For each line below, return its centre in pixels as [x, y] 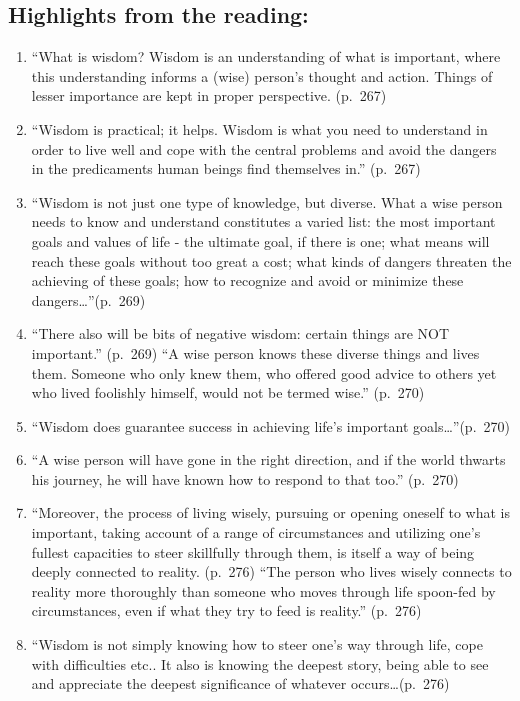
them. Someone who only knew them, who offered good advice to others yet [264, 372]
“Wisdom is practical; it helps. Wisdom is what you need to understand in [259, 128]
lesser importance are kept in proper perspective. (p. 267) [209, 95]
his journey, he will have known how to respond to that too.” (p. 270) [245, 478]
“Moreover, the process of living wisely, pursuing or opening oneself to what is [271, 512]
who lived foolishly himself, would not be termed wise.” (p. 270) [228, 392]
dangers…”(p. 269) [88, 299]
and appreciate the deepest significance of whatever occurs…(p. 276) [240, 683]
